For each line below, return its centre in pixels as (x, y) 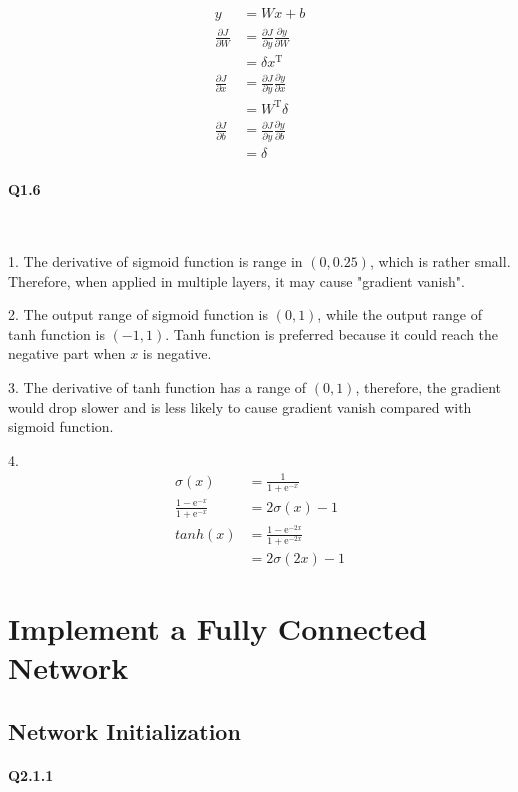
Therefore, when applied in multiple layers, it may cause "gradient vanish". (236, 280)
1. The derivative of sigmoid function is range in (155, 261)
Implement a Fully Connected (218, 628)
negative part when (67, 353)
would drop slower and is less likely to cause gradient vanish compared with (240, 406)
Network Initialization (124, 730)
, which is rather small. (440, 261)
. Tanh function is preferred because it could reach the (332, 333)
